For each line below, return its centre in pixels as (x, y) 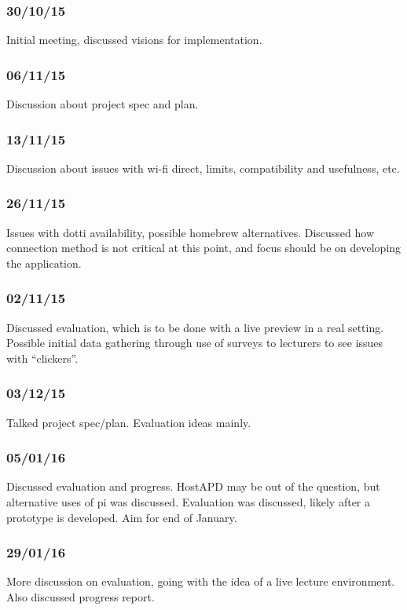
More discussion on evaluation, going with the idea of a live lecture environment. (201, 581)
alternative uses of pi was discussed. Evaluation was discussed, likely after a (189, 502)
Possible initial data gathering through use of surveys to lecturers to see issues (195, 343)
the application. (44, 263)
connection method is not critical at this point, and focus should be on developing (204, 248)
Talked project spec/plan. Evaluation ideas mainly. (129, 422)
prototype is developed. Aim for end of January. (122, 517)
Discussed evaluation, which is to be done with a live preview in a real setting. (195, 327)
